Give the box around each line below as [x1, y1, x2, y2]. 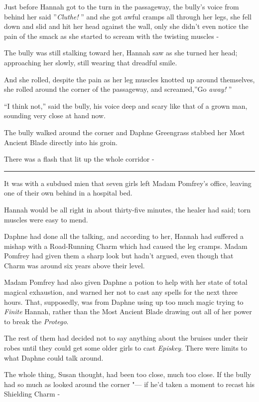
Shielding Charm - [4, 389, 60, 399]
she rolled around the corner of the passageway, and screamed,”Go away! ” [4, 84, 232, 94]
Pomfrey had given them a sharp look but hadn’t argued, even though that [4, 250, 234, 261]
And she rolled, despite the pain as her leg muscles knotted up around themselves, [4, 74, 255, 84]
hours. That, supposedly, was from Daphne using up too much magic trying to [4, 296, 244, 307]
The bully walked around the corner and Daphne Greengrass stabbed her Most [4, 127, 245, 137]
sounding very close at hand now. [4, 110, 106, 121]
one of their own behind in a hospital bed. [4, 188, 132, 198]
